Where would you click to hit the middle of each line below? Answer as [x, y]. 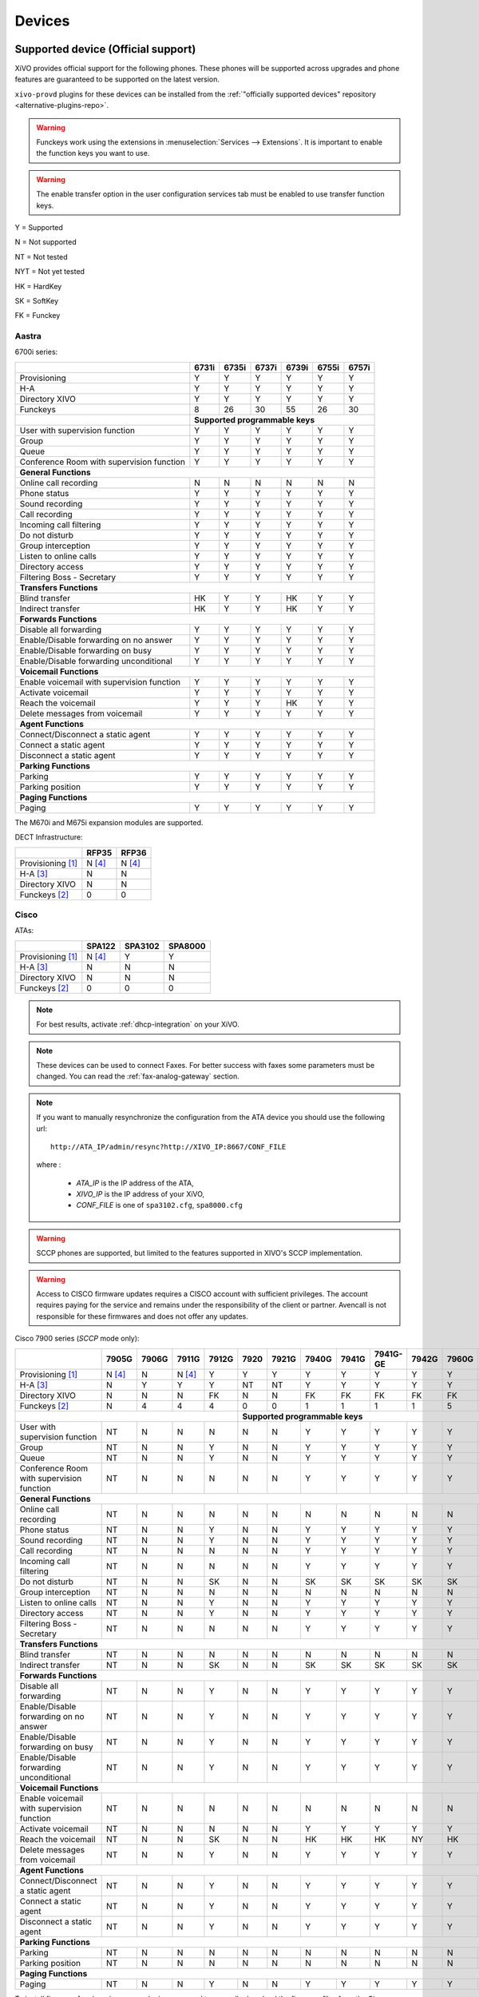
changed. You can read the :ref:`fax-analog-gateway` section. [138, 1076]
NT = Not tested [41, 256]
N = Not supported [46, 242]
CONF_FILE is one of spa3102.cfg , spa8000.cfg [159, 1205]
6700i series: [36, 352]
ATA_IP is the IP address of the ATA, [135, 1183]
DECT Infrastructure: [49, 837]
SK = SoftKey [37, 300]
